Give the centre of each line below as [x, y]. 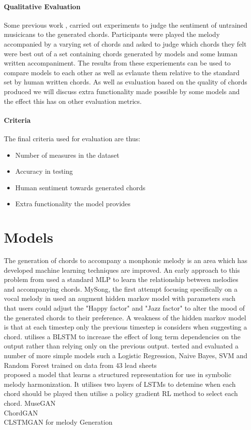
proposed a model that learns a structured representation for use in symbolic [118, 374]
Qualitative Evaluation [42, 6]
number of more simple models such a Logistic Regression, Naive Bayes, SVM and [126, 355]
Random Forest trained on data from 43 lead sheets [81, 365]
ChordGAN [21, 412]
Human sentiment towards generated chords [80, 187]
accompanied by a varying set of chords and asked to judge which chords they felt [125, 43]
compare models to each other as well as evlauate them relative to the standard [122, 72]
